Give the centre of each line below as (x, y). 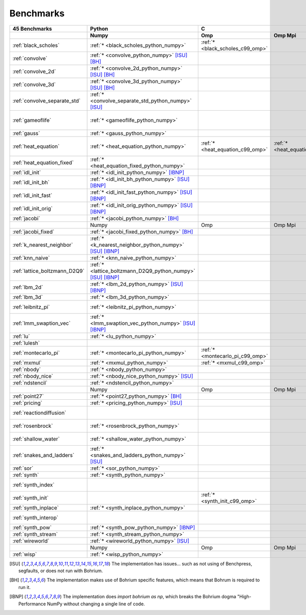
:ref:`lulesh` (26, 343)
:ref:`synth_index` (33, 484)
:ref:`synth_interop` (35, 518)
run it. (24, 587)
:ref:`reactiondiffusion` (39, 413)
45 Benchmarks (32, 29)
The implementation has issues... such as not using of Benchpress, (182, 563)
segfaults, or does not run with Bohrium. (61, 571)
